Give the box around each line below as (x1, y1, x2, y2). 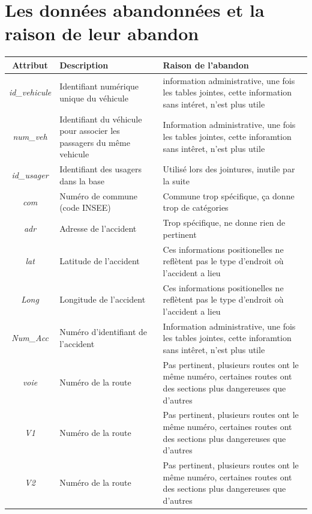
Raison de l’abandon (163, 58, 249, 71)
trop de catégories (163, 201, 229, 214)
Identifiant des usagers (59, 163, 142, 175)
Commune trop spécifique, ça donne (163, 189, 295, 202)
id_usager (11, 169, 49, 181)
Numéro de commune (59, 189, 138, 202)
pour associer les (59, 124, 120, 137)
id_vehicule (9, 86, 52, 98)
